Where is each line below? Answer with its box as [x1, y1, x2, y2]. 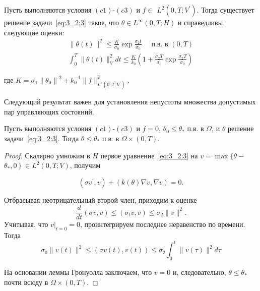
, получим [70, 160, 100, 170]
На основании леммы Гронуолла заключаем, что [4, 267, 152, 277]
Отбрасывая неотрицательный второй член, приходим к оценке [4, 194, 197, 205]
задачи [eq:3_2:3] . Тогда [4, 133, 79, 143]
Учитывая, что [4, 219, 48, 229]
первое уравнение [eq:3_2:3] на [100, 150, 198, 160]
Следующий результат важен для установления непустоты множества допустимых [4, 96, 256, 107]
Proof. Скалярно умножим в [4, 150, 90, 160]
